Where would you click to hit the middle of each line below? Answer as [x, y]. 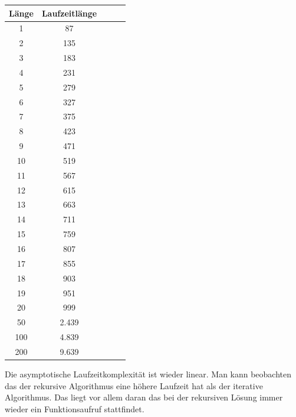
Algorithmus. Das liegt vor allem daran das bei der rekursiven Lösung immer [144, 397]
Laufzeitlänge [69, 13]
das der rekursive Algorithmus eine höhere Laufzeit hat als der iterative [134, 385]
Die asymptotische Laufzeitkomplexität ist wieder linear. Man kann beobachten [148, 374]
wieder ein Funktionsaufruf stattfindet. [75, 408]
